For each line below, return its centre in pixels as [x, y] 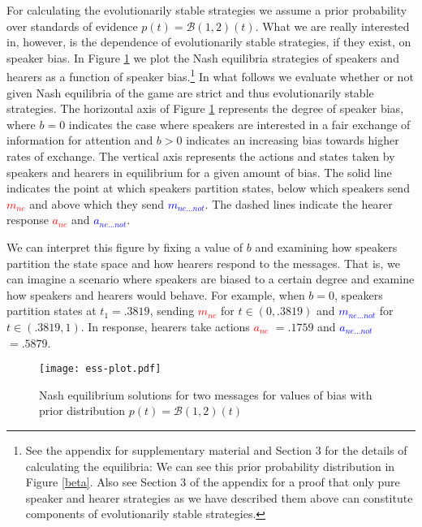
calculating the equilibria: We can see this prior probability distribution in [210, 466]
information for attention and [80, 140]
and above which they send [97, 203]
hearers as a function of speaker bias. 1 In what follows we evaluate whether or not [210, 76]
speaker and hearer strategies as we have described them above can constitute [219, 497]
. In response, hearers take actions [165, 326]
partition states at [52, 311]
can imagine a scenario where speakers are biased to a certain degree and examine [211, 279]
